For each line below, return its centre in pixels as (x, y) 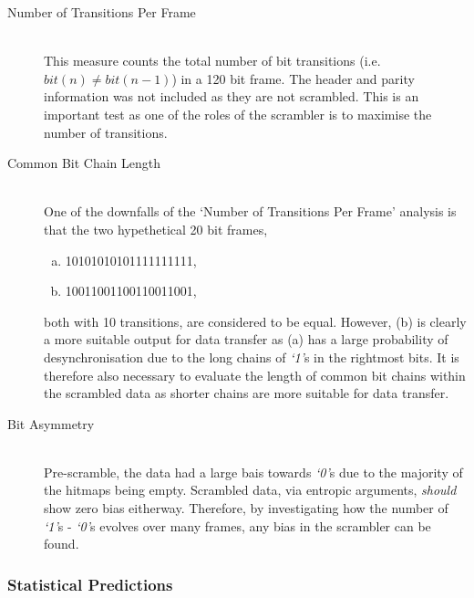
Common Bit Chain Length (84, 163)
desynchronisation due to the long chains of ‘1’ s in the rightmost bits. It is (252, 357)
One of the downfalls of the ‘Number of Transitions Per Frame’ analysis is (250, 211)
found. (62, 544)
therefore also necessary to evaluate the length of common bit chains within (255, 375)
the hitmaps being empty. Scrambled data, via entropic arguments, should (250, 490)
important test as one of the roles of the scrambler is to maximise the (238, 114)
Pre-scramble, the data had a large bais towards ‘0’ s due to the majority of (253, 472)
